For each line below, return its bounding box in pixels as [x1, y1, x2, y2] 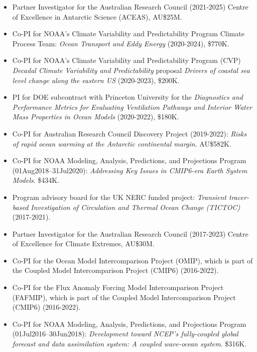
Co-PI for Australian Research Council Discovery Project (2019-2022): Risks [12, 128, 247, 138]
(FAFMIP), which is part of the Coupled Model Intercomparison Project [12, 292, 236, 302]
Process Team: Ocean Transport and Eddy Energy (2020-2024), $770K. [12, 38, 229, 48]
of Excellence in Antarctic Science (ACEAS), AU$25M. [12, 11, 182, 22]
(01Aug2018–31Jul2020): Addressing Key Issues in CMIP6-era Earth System [12, 165, 247, 175]
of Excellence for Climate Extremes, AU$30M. [12, 238, 155, 249]
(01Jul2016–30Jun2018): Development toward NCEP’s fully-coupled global [12, 328, 238, 339]
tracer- [229, 191, 249, 202]
